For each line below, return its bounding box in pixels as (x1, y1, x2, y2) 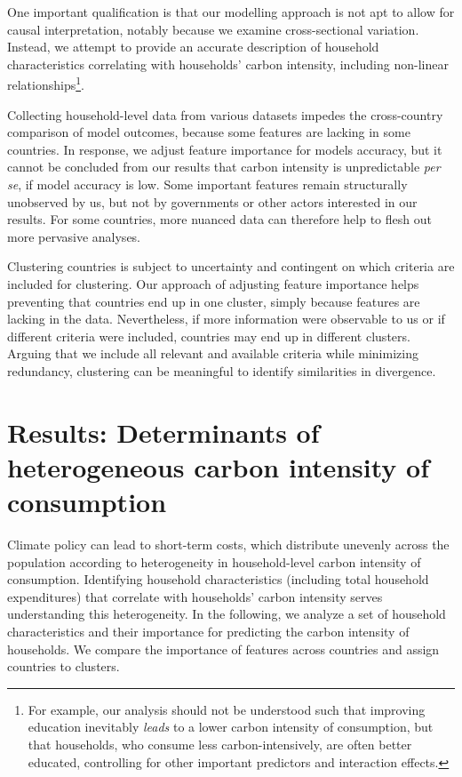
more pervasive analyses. (7, 227, 141, 245)
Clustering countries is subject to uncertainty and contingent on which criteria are (7, 257, 455, 276)
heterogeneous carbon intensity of (7, 448, 429, 485)
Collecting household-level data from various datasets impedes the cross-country (7, 105, 443, 124)
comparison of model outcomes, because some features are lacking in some (7, 123, 410, 141)
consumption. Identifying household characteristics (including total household (7, 570, 429, 589)
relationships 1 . (7, 73, 84, 94)
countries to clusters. (7, 657, 120, 676)
